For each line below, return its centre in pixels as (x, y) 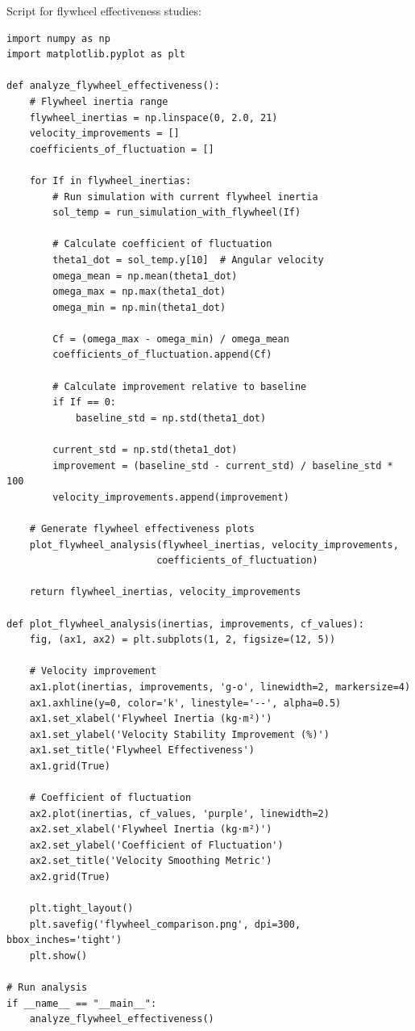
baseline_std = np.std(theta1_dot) (171, 418)
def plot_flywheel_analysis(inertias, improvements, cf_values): (185, 624)
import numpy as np (58, 38)
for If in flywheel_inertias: (110, 180)
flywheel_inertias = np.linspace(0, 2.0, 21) (154, 117)
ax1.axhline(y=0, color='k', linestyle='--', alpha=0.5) (185, 703)
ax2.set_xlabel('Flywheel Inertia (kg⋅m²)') (151, 830)
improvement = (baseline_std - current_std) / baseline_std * (223, 465)
